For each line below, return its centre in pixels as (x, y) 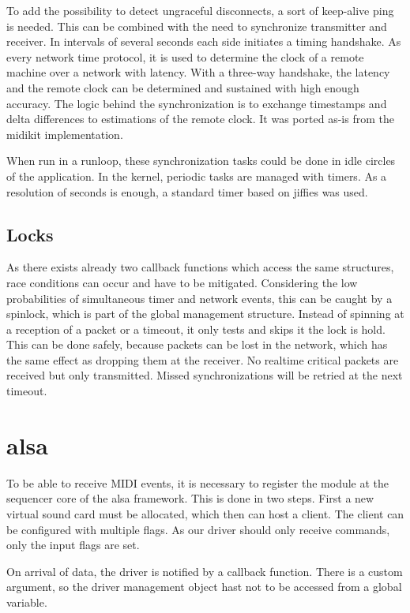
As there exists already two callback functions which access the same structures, (200, 267)
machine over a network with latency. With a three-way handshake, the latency (198, 72)
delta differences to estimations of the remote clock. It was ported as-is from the (200, 119)
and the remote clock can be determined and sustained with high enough (183, 87)
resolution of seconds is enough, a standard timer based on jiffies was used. (187, 191)
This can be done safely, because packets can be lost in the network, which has (197, 344)
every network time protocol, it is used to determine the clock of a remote (185, 56)
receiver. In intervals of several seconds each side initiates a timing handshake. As (204, 41)
